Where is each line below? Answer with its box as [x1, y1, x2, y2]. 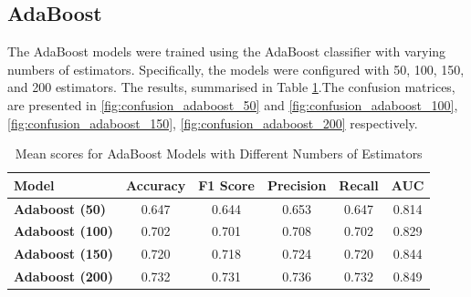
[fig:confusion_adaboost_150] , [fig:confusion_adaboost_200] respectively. [7, 113, 418, 132]
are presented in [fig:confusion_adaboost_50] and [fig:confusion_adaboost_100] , [7, 95, 458, 114]
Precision [267, 175, 327, 194]
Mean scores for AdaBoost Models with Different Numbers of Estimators [15, 144, 423, 163]
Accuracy [126, 175, 186, 194]
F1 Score [198, 175, 255, 194]
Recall [339, 175, 379, 194]
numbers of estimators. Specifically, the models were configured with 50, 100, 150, [7, 59, 465, 78]
